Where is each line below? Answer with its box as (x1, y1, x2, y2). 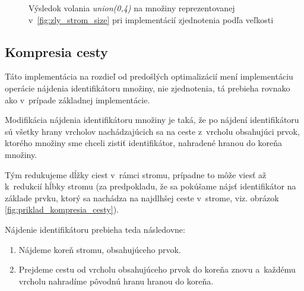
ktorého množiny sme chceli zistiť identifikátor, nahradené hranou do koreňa (5, 137, 283, 149)
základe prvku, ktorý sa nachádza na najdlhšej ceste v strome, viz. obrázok (5, 191, 279, 204)
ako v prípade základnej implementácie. (5, 93, 150, 106)
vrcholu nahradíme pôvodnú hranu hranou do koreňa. (18, 274, 214, 287)
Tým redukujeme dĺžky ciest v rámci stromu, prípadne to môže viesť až (5, 168, 267, 181)
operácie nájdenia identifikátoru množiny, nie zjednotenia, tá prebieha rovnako (5, 81, 290, 94)
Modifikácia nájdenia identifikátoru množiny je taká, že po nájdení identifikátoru (5, 113, 299, 126)
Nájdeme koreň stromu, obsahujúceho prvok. (18, 243, 181, 255)
